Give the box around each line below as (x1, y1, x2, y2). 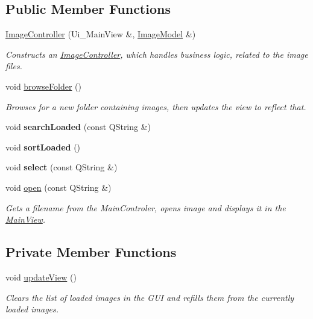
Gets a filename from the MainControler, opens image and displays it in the (5, 201, 286, 214)
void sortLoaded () (5, 140, 81, 153)
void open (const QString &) (5, 181, 112, 193)
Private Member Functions (5, 243, 177, 261)
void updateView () (5, 270, 77, 283)
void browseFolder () (5, 79, 81, 92)
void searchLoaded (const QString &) (5, 120, 151, 133)
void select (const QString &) (5, 161, 118, 173)
